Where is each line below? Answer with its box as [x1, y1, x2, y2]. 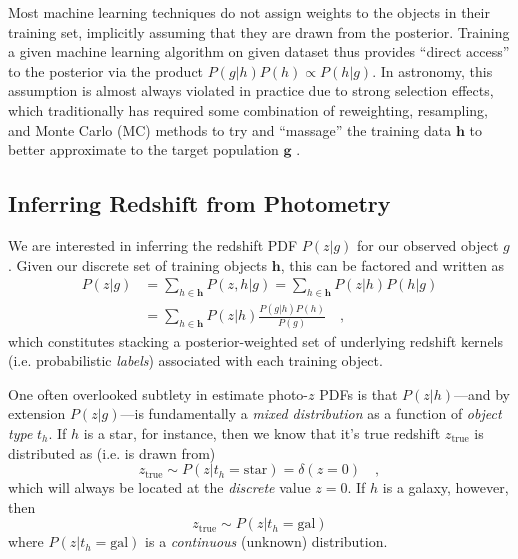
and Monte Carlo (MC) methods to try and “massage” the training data [8, 119, 452, 140]
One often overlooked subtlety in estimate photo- [8, 383, 309, 404]
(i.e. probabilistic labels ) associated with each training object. [8, 350, 383, 371]
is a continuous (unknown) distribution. [145, 531, 388, 552]
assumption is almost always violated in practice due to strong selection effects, [8, 80, 494, 101]
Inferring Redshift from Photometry [8, 188, 391, 219]
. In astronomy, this [372, 60, 493, 81]
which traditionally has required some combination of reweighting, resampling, [8, 99, 488, 120]
